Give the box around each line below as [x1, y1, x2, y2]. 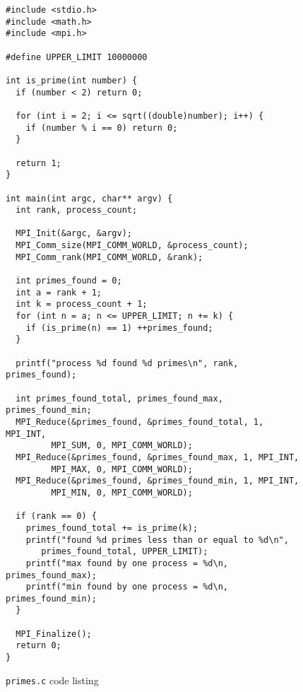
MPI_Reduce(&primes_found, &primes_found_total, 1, [16, 416, 264, 427]
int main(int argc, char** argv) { [6, 193, 173, 204]
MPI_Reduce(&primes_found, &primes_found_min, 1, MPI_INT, [16, 476, 299, 486]
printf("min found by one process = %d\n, [25, 582, 228, 592]
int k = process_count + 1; [16, 299, 148, 310]
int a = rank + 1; [16, 287, 102, 298]
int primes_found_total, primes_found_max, [16, 393, 223, 404]
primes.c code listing [6, 672, 99, 687]
